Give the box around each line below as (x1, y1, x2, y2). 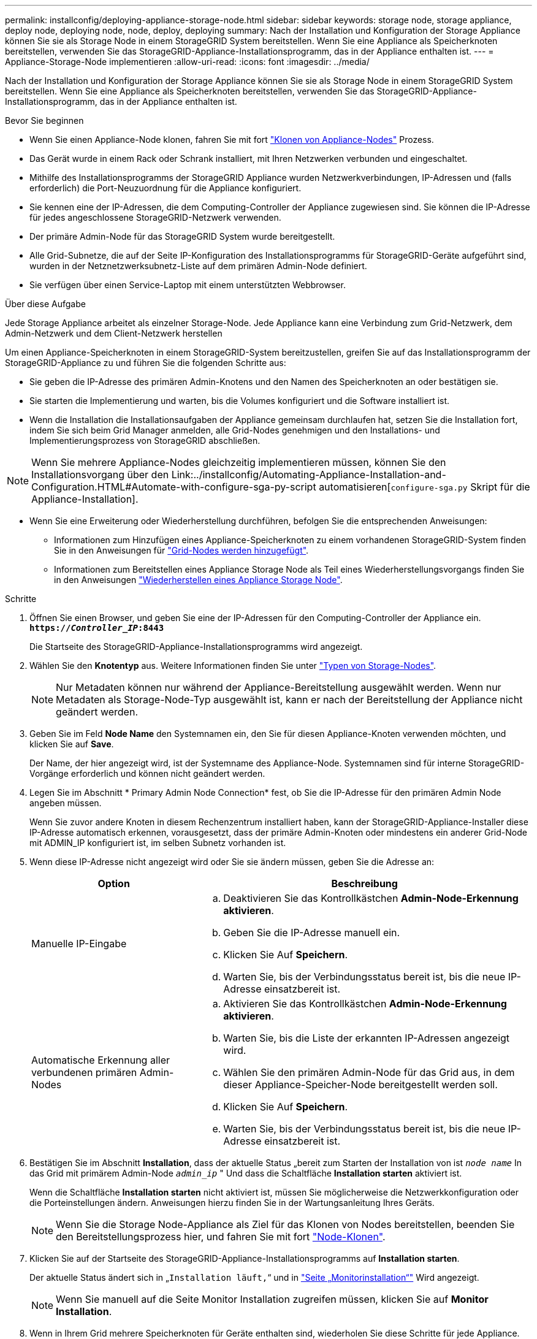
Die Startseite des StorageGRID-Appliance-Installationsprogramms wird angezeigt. (29, 641, 363, 652)
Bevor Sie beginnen (5, 115, 84, 126)
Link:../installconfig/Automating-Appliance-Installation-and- (171, 468, 446, 481)
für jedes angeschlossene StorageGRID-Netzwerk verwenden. (29, 212, 281, 223)
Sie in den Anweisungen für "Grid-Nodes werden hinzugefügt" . (54, 545, 309, 555)
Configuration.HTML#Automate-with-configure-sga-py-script (31, 481, 316, 493)
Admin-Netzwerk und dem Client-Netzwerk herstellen (5, 328, 223, 338)
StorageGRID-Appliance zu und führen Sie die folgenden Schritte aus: (5, 357, 286, 368)
